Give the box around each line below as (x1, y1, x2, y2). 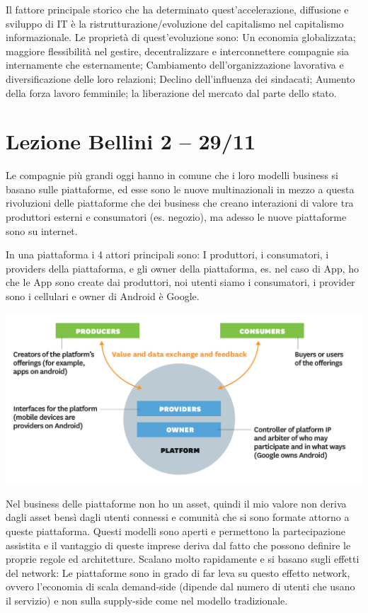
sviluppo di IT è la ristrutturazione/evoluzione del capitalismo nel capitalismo (6, 16, 344, 30)
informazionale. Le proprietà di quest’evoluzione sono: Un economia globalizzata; (6, 30, 356, 45)
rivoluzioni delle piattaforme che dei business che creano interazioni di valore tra (6, 195, 354, 210)
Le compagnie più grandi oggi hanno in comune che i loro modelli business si (6, 168, 338, 183)
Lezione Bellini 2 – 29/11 (6, 127, 255, 156)
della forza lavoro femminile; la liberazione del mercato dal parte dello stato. (6, 85, 337, 100)
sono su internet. (6, 223, 78, 238)
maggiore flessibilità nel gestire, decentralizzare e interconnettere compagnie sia (6, 43, 350, 58)
